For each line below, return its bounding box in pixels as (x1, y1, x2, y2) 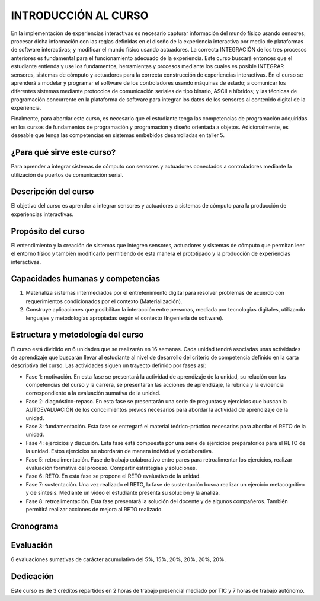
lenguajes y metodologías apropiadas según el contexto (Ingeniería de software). (25, 314, 224, 322)
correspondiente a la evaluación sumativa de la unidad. (25, 389, 161, 397)
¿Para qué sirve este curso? (11, 147, 116, 157)
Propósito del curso (11, 226, 85, 236)
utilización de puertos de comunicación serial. (11, 171, 124, 178)
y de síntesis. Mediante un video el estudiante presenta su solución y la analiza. (25, 489, 220, 497)
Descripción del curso (11, 187, 94, 197)
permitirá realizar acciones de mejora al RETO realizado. (25, 505, 163, 513)
